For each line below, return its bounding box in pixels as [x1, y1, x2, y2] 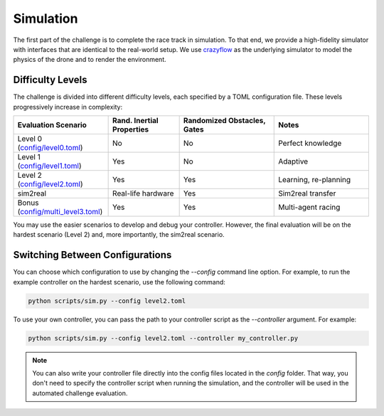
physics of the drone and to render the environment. [13, 55, 166, 64]
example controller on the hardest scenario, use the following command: [13, 277, 225, 286]
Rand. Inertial [112, 116, 159, 126]
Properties [112, 124, 149, 134]
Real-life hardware [112, 188, 174, 198]
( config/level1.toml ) [17, 161, 82, 171]
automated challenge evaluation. [32, 388, 128, 398]
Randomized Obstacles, [183, 116, 266, 126]
